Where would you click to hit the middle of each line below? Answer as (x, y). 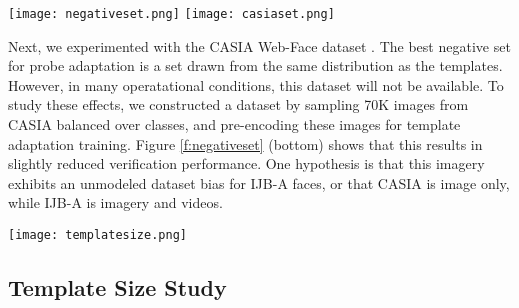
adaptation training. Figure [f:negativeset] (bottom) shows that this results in (245, 143)
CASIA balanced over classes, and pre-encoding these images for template (234, 124)
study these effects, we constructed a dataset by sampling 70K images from (238, 104)
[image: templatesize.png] (97, 235)
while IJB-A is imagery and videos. (115, 202)
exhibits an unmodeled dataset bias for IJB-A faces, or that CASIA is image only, (259, 182)
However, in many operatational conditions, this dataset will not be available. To (256, 84)
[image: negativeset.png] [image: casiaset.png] (171, 14)
